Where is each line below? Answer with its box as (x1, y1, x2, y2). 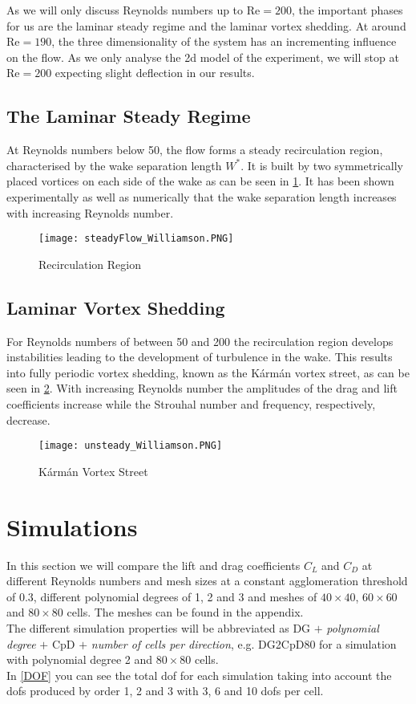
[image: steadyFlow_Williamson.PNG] (38, 233, 234, 245)
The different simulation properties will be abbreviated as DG (6, 619, 311, 636)
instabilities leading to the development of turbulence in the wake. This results (6, 348, 393, 365)
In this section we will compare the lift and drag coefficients (6, 556, 301, 573)
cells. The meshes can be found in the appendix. (67, 604, 304, 621)
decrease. (6, 411, 50, 428)
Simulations (6, 510, 138, 543)
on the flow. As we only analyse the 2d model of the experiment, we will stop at (6, 48, 399, 65)
